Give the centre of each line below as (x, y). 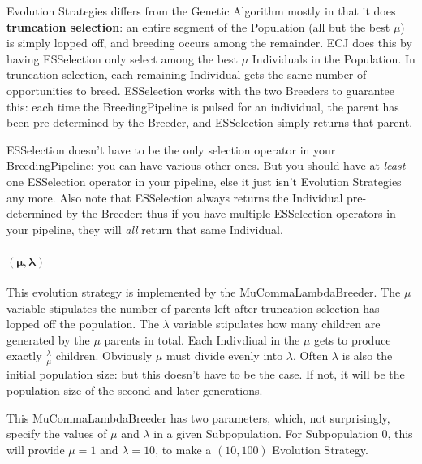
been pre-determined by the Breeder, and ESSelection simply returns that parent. (210, 122)
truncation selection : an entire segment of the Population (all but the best (198, 26)
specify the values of (57, 434)
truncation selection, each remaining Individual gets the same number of (187, 74)
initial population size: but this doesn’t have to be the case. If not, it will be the (206, 374)
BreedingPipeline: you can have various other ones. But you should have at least (206, 165)
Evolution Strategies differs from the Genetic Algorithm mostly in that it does (201, 11)
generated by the (48, 339)
